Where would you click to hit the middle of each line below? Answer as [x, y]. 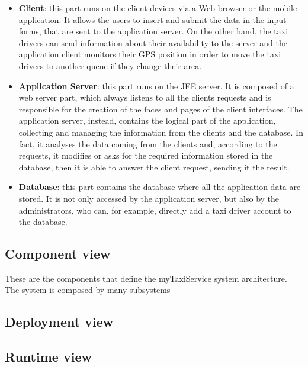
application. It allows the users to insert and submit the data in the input [153, 19]
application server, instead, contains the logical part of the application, [147, 120]
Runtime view [48, 357]
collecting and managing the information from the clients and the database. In [161, 132]
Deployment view [59, 322]
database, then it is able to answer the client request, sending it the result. [154, 167]
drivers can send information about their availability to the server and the [153, 42]
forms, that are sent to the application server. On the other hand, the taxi [153, 31]
